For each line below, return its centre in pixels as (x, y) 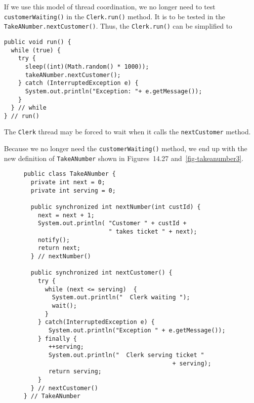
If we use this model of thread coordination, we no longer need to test (110, 6)
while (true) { (36, 50)
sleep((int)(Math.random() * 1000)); (87, 66)
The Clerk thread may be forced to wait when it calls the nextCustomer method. (127, 132)
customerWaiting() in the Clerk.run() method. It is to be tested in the (115, 16)
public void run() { (38, 42)
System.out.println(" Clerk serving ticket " (127, 355)
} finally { (57, 339)
